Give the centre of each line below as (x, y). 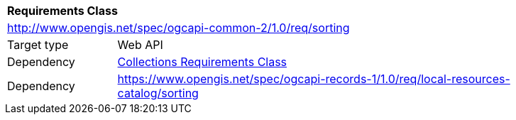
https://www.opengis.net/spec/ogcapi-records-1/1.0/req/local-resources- (314, 79)
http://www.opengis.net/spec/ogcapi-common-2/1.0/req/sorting (179, 28)
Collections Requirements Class (202, 62)
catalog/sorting (158, 93)
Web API (140, 45)
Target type (38, 45)
